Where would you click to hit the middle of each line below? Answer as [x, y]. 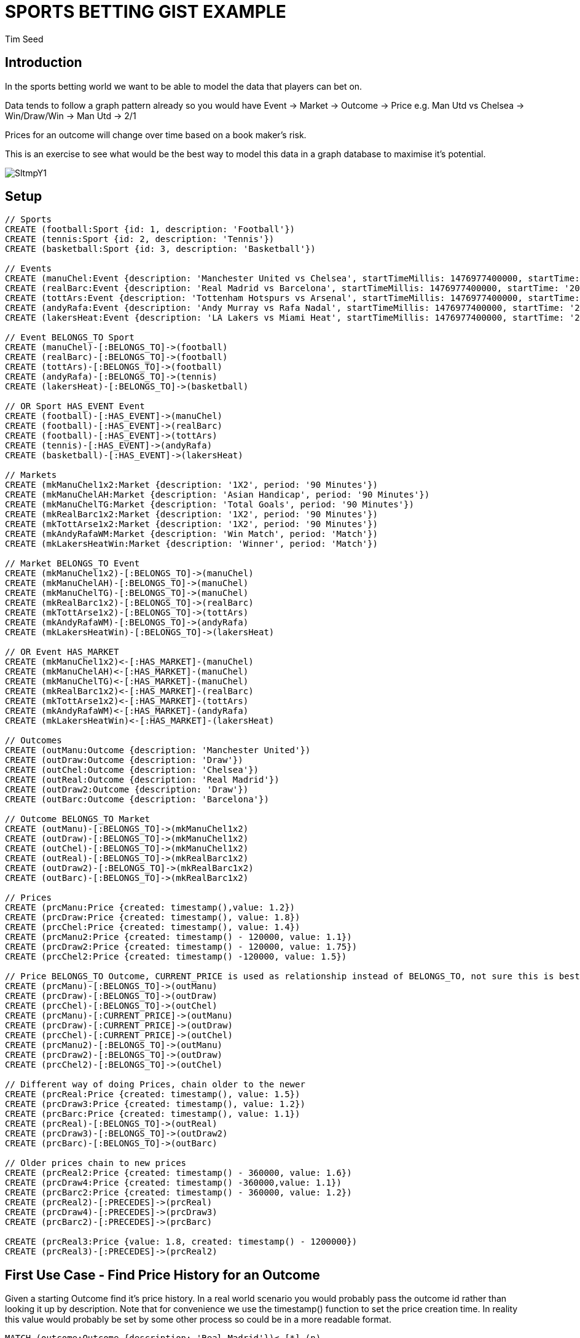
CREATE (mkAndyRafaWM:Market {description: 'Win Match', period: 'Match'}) [191, 534]
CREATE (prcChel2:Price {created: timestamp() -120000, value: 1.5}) [176, 957]
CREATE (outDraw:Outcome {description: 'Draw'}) [124, 760]
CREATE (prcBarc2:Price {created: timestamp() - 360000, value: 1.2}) [178, 1193]
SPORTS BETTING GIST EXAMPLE [146, 12]
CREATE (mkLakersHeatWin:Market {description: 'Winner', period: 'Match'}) [191, 544]
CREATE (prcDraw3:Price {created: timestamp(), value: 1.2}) [155, 1104]
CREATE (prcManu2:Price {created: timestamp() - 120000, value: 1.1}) [178, 937]
